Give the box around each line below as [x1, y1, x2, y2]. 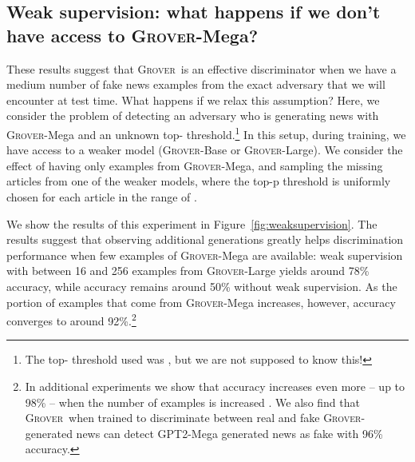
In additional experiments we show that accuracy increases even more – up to [25, 378, 405, 394]
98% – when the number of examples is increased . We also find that [25, 393, 360, 410]
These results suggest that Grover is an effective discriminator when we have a [6, 60, 397, 77]
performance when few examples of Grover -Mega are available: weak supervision [6, 246, 403, 263]
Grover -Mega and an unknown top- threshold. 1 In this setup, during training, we [6, 123, 406, 142]
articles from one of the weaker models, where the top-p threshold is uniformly [6, 173, 391, 189]
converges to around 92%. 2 [6, 310, 136, 329]
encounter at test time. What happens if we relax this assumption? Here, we [6, 91, 380, 108]
